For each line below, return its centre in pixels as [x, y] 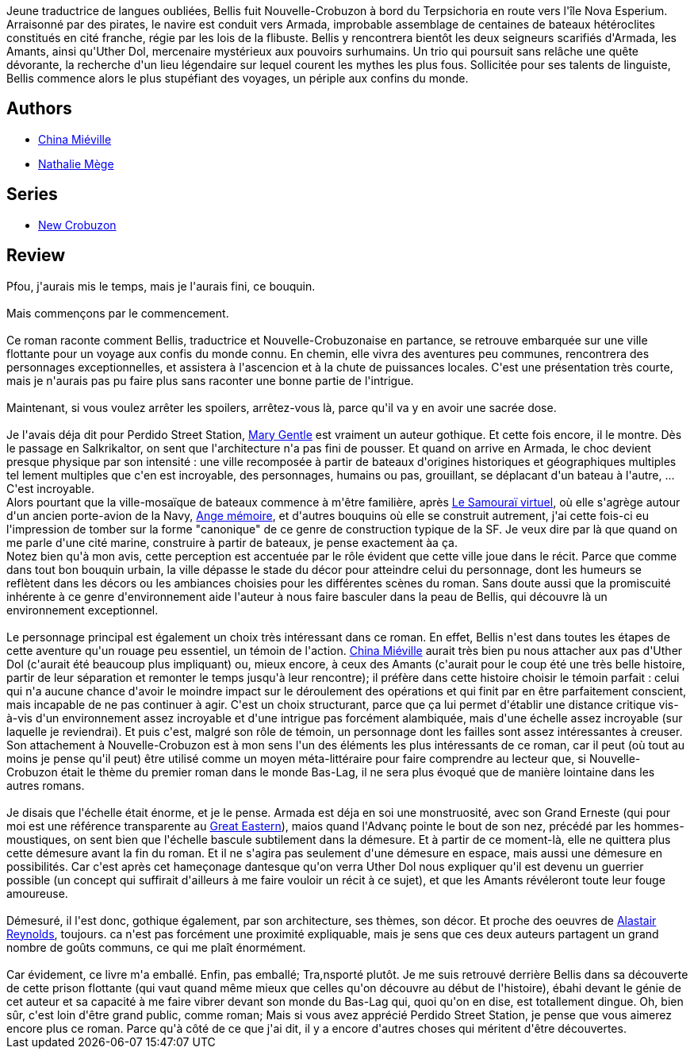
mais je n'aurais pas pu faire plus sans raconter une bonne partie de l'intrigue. [210, 380]
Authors [39, 109]
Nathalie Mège [76, 164]
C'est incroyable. [50, 488]
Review [36, 256]
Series [32, 194]
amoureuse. [37, 893]
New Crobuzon [77, 225]
